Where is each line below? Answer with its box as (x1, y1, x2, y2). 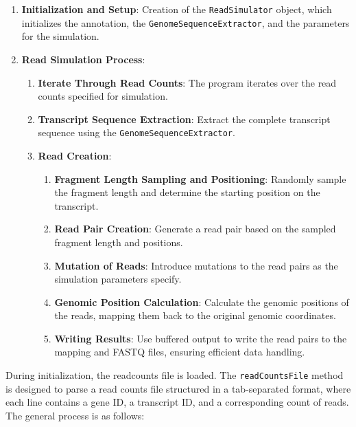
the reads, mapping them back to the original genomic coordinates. (54, 308, 336, 322)
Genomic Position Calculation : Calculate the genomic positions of (54, 294, 349, 309)
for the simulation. (21, 29, 99, 43)
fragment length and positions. (54, 234, 183, 249)
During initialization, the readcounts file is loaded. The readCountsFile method (5, 368, 344, 382)
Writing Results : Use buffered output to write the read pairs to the (54, 331, 347, 345)
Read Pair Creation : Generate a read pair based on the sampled (54, 221, 336, 236)
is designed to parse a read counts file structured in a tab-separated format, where (5, 381, 351, 395)
